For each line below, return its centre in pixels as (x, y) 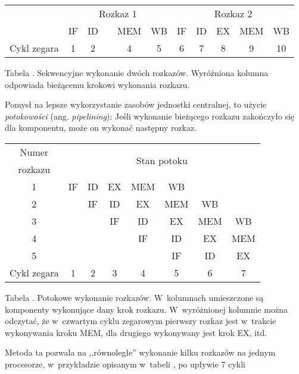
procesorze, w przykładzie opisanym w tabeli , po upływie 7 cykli (125, 364)
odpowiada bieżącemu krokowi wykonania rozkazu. (97, 84)
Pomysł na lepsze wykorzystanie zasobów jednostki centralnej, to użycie (136, 104)
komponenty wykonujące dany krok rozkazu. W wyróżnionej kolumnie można (146, 309)
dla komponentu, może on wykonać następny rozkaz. (101, 128)
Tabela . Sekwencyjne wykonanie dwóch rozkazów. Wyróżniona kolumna (137, 73)
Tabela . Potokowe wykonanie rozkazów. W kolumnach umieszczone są (134, 297)
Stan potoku (162, 161)
